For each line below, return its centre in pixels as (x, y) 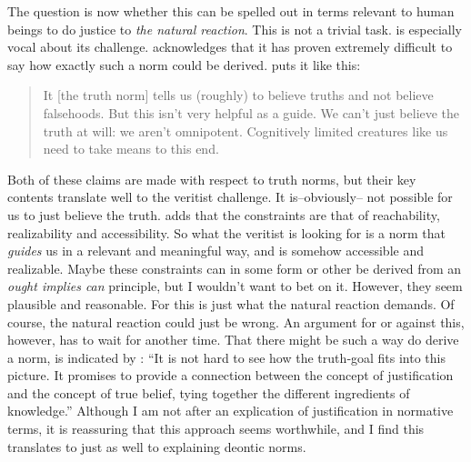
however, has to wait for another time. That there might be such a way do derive (233, 340)
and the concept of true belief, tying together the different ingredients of (209, 392)
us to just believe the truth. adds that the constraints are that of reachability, (224, 214)
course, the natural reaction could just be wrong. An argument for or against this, (236, 321)
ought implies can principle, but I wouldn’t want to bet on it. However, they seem (235, 286)
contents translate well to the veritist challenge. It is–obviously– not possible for (230, 197)
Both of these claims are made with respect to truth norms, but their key (212, 179)
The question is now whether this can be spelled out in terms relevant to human (231, 11)
